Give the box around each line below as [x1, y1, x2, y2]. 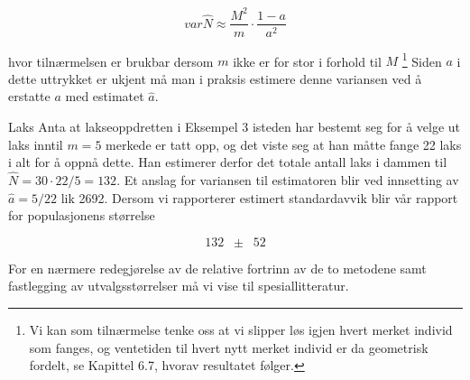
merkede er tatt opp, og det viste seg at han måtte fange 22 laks [106, 134, 462, 153]
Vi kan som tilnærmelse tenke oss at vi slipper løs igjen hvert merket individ [29, 320, 453, 338]
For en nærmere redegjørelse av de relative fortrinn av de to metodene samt [8, 258, 427, 277]
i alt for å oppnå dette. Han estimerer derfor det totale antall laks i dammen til [8, 153, 447, 171]
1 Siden [401, 49, 442, 70]
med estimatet [65, 87, 144, 106]
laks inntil [8, 134, 63, 153]
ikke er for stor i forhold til [233, 51, 382, 70]
